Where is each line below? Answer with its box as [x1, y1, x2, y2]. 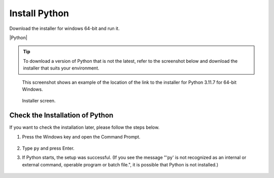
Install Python [9, 8, 70, 19]
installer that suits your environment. [23, 65, 99, 71]
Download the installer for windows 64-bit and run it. [9, 25, 120, 31]
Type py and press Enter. [22, 145, 75, 151]
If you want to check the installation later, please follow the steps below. [9, 124, 160, 130]
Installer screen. [22, 98, 56, 104]
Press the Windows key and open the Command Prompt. [22, 133, 141, 139]
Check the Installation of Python [9, 111, 114, 120]
